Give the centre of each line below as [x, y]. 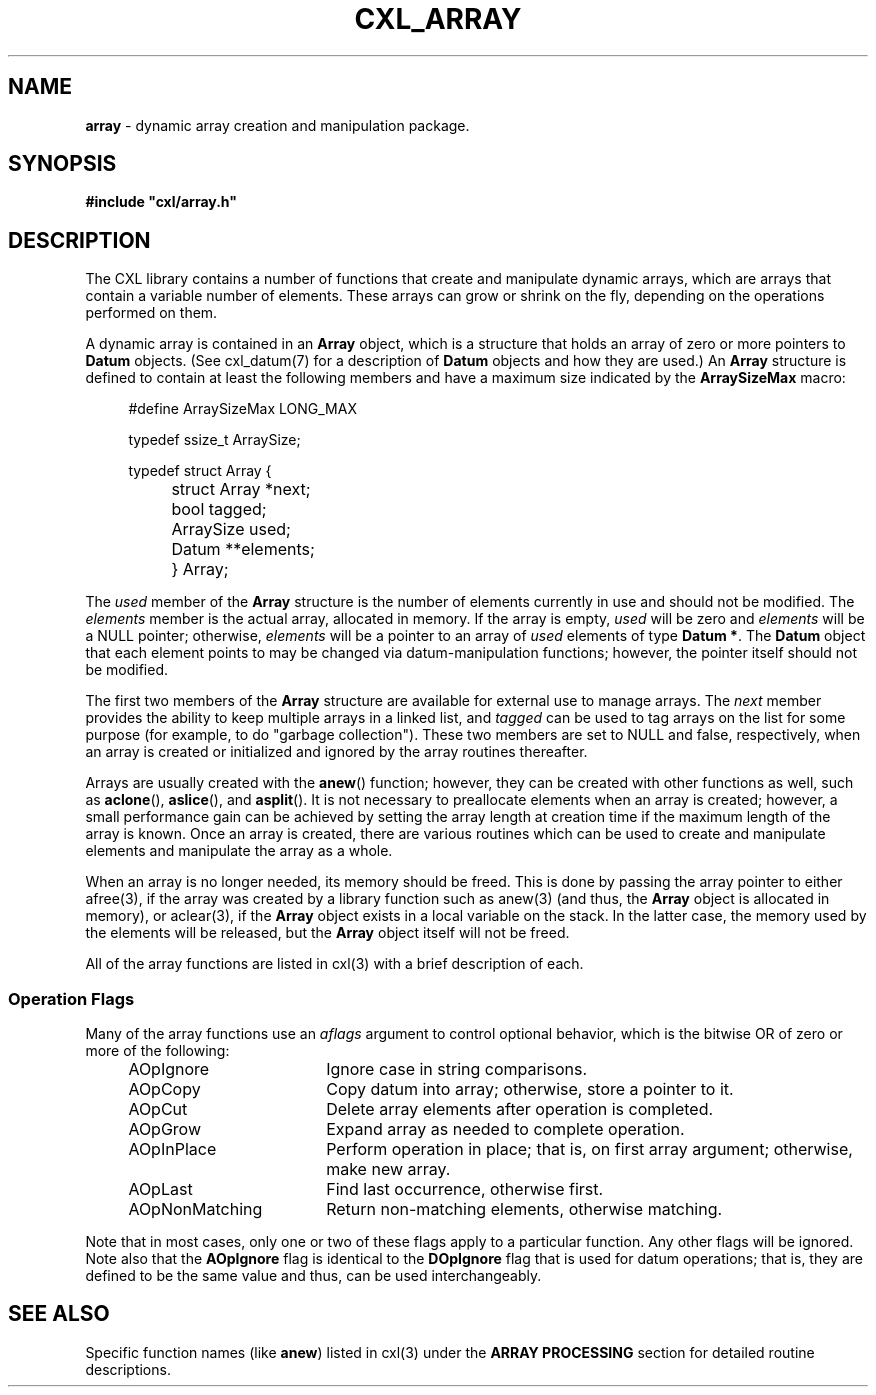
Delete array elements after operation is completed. [520, 1109]
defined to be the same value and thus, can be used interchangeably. [313, 1276]
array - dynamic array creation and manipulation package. [277, 125]
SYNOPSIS [62, 164]
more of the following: [157, 1051]
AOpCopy [164, 1089]
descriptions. [128, 1369]
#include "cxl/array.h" [161, 202]
